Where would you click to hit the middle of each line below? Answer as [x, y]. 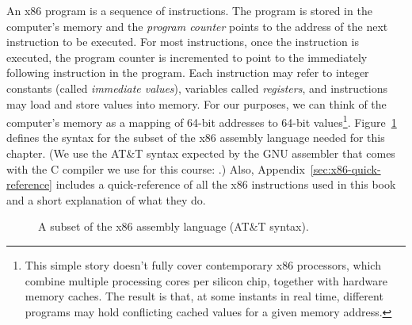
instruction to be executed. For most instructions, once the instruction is [183, 42]
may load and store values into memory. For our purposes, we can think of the [196, 103]
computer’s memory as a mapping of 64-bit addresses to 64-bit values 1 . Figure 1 [202, 121]
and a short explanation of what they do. [106, 199]
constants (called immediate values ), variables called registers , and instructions [197, 88]
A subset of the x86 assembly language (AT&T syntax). [174, 226]
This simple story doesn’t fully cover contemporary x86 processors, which [203, 264]
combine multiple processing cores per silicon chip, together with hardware [206, 280]
